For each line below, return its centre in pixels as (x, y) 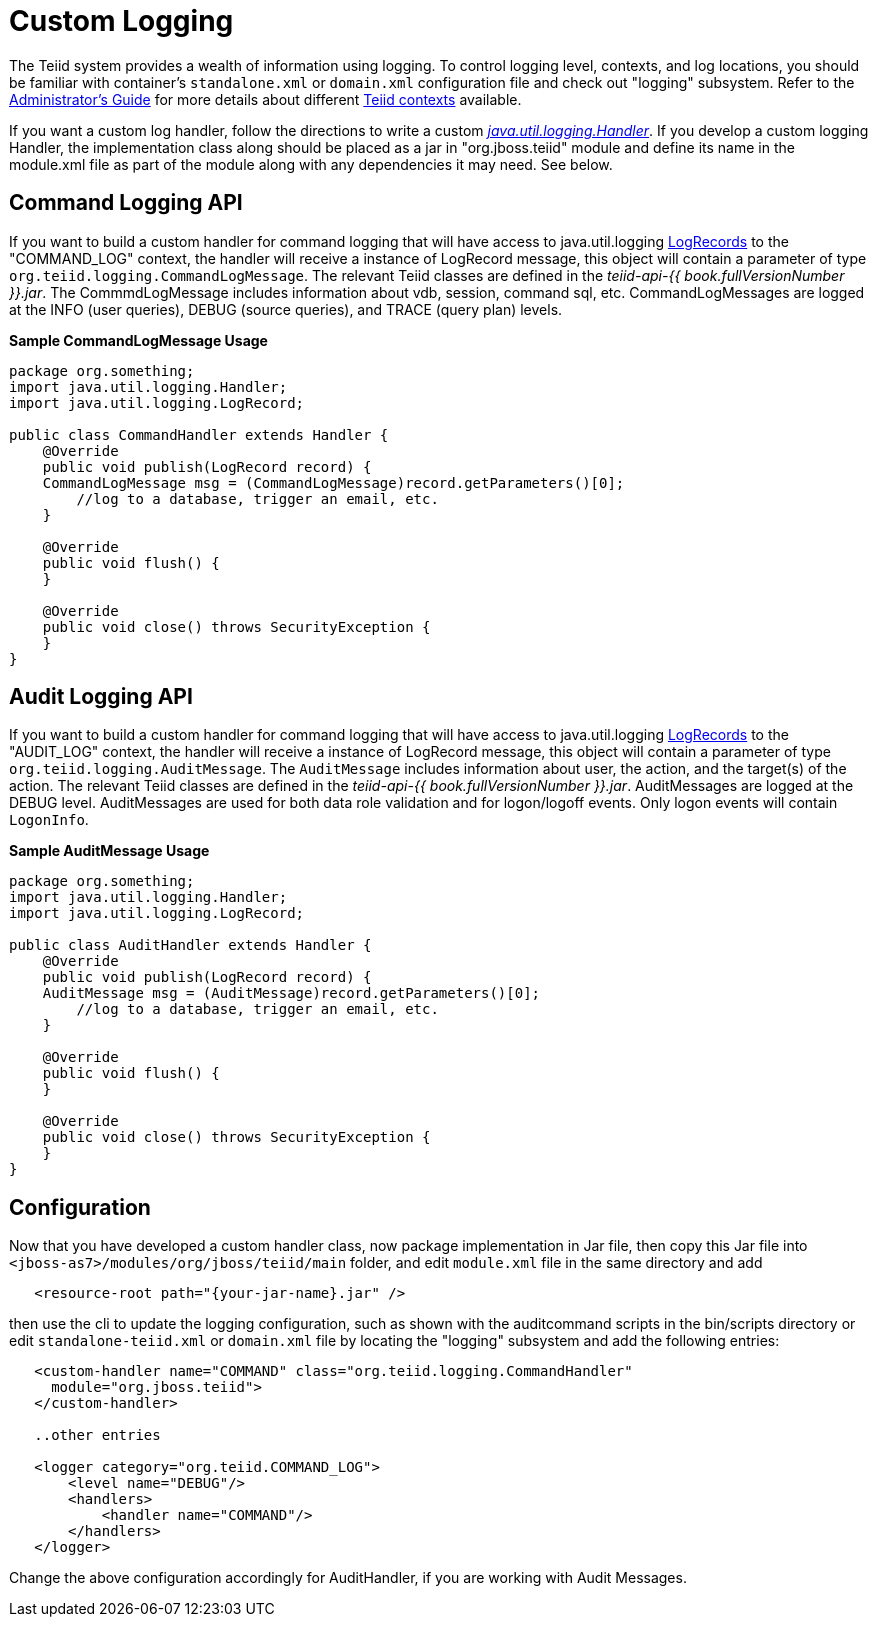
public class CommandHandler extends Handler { (199, 434)
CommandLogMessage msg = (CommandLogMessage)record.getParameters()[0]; (333, 482)
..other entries (97, 1435)
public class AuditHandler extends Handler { (190, 945)
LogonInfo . (49, 820)
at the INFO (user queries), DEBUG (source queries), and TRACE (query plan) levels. (286, 309)
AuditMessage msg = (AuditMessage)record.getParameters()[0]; (291, 993)
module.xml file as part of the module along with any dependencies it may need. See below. (311, 164)
